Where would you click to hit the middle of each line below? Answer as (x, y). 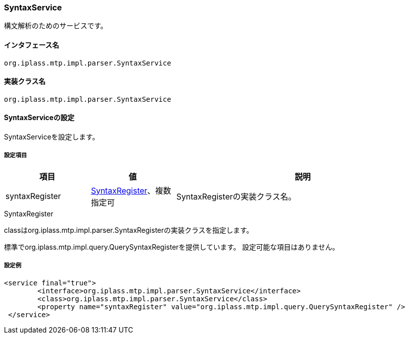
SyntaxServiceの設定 (39, 118)
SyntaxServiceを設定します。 (52, 137)
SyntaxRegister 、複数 (131, 190)
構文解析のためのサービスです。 (56, 26)
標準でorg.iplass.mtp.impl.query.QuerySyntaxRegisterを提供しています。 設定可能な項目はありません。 (172, 247)
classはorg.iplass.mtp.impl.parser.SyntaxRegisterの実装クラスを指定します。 (129, 230)
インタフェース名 (32, 45)
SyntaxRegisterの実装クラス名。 (236, 196)
